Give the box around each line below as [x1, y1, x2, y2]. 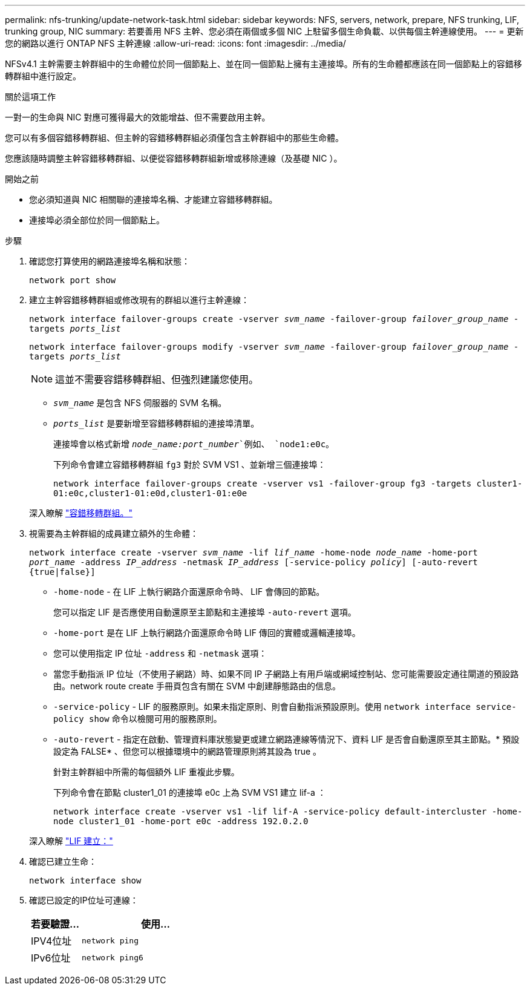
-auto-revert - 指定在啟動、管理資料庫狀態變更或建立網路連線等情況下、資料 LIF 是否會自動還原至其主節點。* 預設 [53, 734, 520, 744]
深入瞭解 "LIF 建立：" [29, 836, 113, 846]
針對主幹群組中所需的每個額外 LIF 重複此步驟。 [53, 767, 240, 777]
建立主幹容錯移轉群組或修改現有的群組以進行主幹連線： [29, 295, 249, 305]
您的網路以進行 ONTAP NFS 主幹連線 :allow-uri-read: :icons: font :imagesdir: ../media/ [5, 38, 346, 48]
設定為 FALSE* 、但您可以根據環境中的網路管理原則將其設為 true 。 [53, 746, 322, 756]
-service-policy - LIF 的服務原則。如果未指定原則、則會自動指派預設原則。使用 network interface [53, 701, 471, 712]
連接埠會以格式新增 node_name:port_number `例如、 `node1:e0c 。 [53, 439, 335, 449]
